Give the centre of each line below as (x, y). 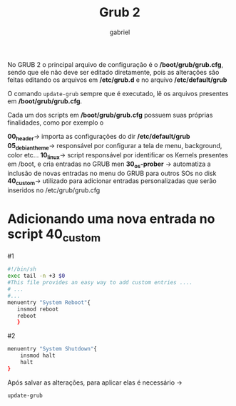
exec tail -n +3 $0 (36, 276)
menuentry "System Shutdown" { (52, 349)
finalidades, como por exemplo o (56, 123)
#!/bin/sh (22, 269)
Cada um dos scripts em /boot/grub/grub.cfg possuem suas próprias (110, 115)
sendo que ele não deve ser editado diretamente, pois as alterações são (113, 72)
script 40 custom (54, 235)
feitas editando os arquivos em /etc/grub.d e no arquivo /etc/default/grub (117, 80)
